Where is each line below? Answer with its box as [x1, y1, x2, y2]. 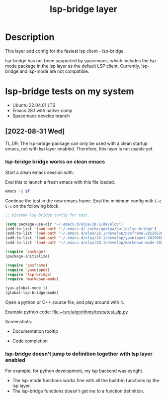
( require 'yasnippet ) [5, 267, 50, 272]
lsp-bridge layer [49, 3, 118, 15]
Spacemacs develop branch [12, 113, 70, 119]
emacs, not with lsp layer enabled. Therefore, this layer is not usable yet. [5, 145, 154, 151]
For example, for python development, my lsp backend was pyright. [5, 368, 144, 374]
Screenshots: [5, 319, 32, 325]
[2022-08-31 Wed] [5, 127, 65, 135]
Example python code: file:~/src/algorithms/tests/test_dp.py [5, 309, 128, 315]
